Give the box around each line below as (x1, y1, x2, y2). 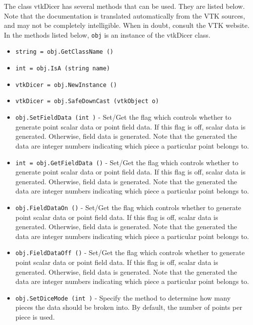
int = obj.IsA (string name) (15, 65, 110, 72)
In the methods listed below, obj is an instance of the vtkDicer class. (4, 29, 211, 40)
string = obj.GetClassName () (15, 48, 114, 56)
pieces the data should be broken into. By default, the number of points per (15, 302, 242, 312)
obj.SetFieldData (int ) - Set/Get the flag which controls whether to (15, 112, 232, 122)
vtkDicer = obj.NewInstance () (15, 81, 117, 88)
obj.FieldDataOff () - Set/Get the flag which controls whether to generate (15, 247, 245, 258)
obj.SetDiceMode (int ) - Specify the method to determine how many (15, 292, 231, 303)
